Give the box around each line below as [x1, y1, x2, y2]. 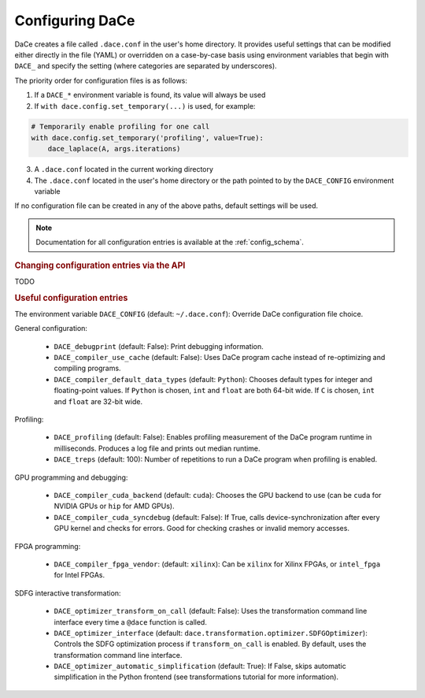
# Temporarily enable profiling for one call [31, 122, 210, 132]
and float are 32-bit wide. [54, 396, 143, 406]
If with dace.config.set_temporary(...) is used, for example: [34, 101, 256, 110]
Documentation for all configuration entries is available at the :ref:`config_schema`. [35, 237, 305, 247]
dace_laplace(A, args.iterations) [47, 144, 181, 154]
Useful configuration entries [14, 292, 128, 303]
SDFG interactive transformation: [14, 588, 121, 598]
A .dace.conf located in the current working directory [34, 165, 214, 174]
